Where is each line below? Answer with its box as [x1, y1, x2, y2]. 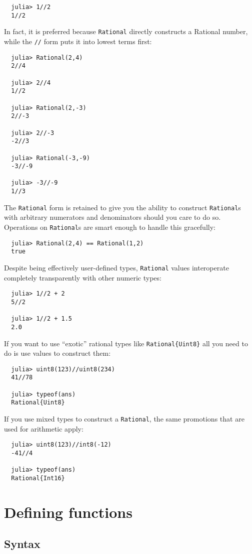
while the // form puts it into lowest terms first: [4, 36, 152, 46]
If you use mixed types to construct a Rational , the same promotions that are [4, 413, 244, 424]
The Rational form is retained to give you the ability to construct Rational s [4, 202, 241, 212]
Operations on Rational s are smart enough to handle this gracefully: [4, 222, 215, 232]
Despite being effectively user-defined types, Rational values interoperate [4, 262, 229, 272]
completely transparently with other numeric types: [4, 272, 161, 283]
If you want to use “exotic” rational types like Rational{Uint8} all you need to [4, 338, 248, 348]
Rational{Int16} [11, 474, 65, 482]
